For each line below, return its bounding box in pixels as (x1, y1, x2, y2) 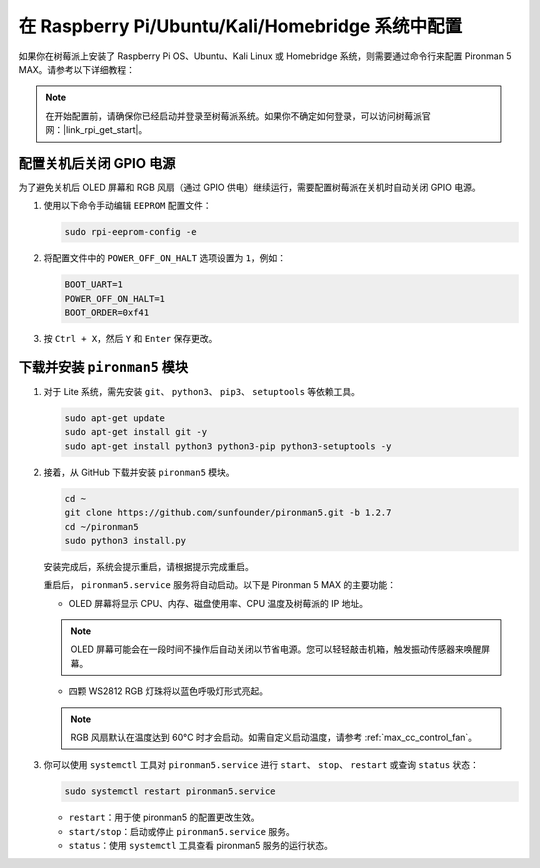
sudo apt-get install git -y (64, 426, 208, 438)
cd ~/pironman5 (64, 521, 139, 532)
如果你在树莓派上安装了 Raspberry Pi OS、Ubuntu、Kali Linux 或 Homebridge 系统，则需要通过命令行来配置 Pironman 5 (18, 50, 512, 62)
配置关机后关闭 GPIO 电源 (18, 155, 176, 172)
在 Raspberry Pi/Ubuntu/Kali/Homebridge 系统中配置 (18, 15, 463, 37)
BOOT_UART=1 (64, 279, 124, 290)
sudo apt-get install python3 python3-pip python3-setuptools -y (64, 440, 392, 452)
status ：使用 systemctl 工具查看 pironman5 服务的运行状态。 (68, 840, 334, 852)
